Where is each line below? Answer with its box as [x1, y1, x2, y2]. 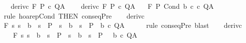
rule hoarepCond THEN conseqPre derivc [3, 10, 145, 21]
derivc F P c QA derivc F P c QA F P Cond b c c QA [10, 1, 214, 11]
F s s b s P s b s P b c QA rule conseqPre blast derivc [3, 20, 242, 30]
